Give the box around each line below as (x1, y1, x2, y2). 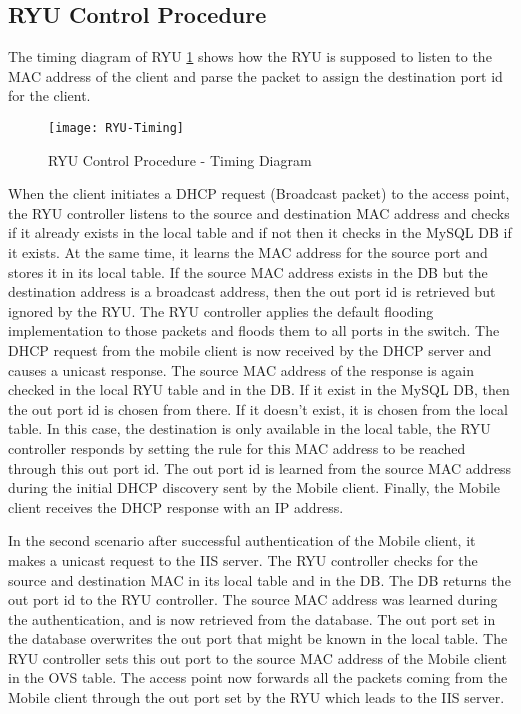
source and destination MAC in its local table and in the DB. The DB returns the (8, 569, 511, 590)
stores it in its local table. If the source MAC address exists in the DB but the (8, 261, 488, 282)
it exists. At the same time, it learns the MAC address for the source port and (8, 242, 488, 263)
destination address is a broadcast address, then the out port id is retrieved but (8, 281, 496, 302)
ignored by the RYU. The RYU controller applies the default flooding (8, 300, 434, 321)
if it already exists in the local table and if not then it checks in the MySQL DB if (8, 222, 512, 243)
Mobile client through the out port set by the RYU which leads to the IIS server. (8, 687, 505, 708)
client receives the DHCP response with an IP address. (8, 496, 344, 517)
